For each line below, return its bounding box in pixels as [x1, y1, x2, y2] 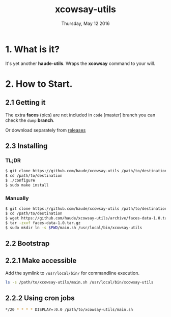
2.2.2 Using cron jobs [5, 294, 75, 303]
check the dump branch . [5, 117, 54, 123]
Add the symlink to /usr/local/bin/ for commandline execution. [5, 270, 140, 276]
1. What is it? [5, 43, 60, 55]
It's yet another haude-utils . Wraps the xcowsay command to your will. [5, 60, 155, 67]
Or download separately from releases [5, 127, 86, 133]
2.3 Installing [5, 142, 48, 150]
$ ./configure [5, 178, 36, 183]
